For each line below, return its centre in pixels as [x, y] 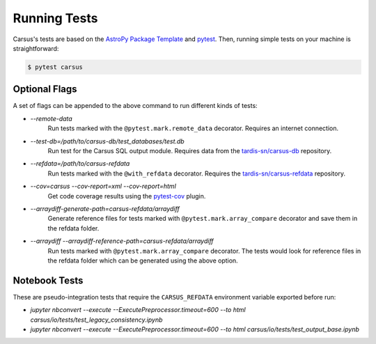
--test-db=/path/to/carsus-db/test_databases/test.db [107, 141]
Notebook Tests [48, 280]
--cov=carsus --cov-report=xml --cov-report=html [103, 186]
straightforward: [36, 48]
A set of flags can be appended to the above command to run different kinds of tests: [135, 106]
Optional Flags [45, 89]
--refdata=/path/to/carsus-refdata [80, 164]
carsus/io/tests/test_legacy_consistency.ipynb [96, 320]
